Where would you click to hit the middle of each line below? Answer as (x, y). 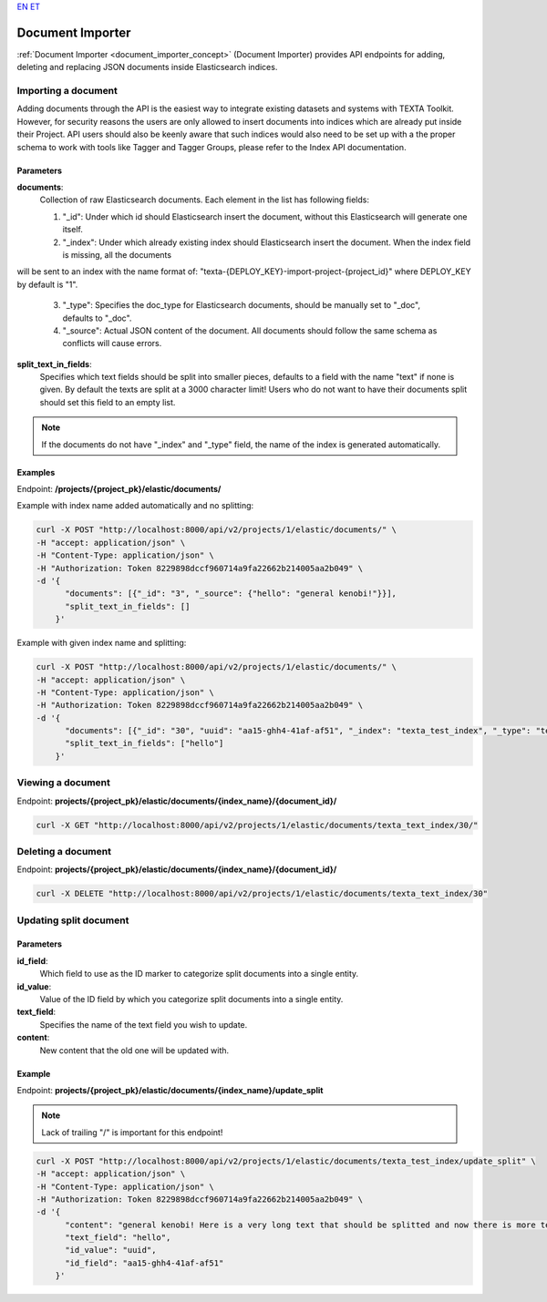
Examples (36, 472)
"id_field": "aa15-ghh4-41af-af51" (144, 1263)
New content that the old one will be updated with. (134, 1050)
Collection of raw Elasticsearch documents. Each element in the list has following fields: (204, 200)
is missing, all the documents (117, 254)
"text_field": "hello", (118, 1238)
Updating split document (73, 920)
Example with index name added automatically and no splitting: (135, 506)
